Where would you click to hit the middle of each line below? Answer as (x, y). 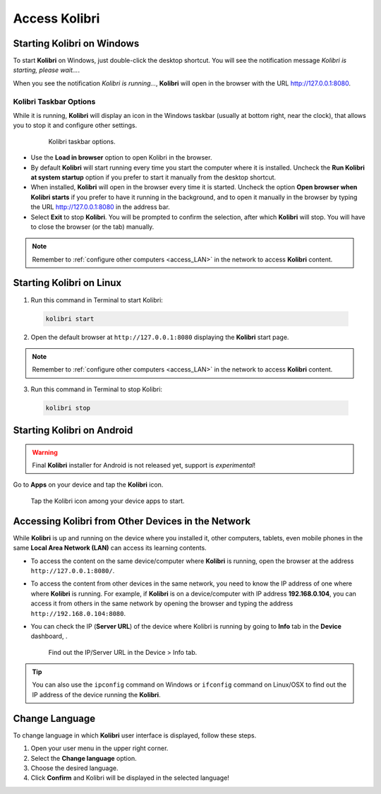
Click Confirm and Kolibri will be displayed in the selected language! (130, 778)
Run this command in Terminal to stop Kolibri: (96, 389)
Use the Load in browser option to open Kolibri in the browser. (121, 158)
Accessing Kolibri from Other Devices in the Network (132, 521)
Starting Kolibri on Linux (67, 283)
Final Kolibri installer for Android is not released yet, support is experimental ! (144, 466)
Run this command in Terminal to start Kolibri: (97, 300)
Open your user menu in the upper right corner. (99, 748)
